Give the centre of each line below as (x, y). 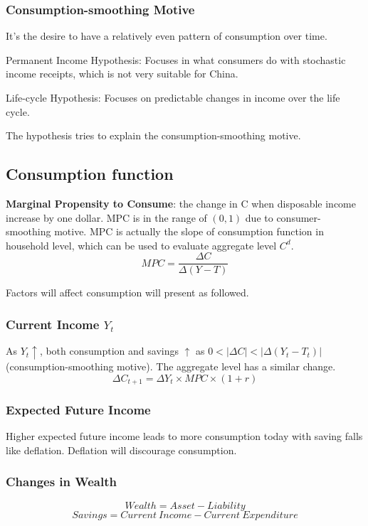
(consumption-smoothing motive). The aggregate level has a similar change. (171, 366)
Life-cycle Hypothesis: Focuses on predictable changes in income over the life (173, 97)
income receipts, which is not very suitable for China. (122, 74)
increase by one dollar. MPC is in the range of (106, 217)
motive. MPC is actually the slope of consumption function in (189, 231)
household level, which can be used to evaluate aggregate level (141, 245)
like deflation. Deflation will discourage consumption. (121, 450)
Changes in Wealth (61, 482)
